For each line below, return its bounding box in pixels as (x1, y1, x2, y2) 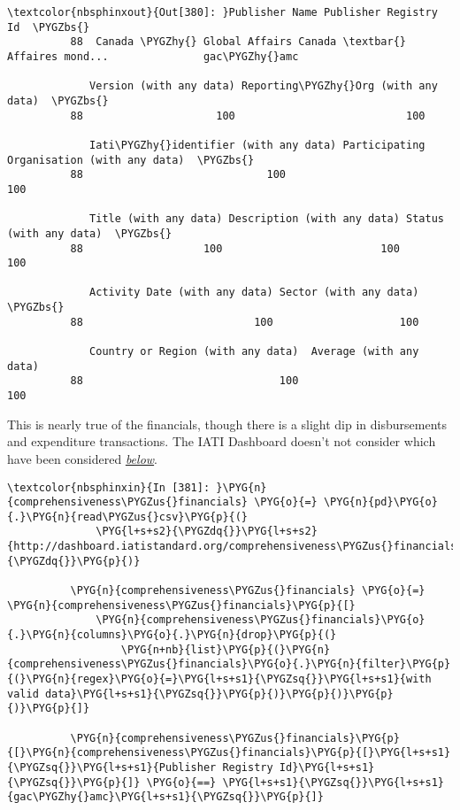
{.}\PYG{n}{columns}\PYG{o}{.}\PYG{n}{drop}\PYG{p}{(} (7, 629, 337, 642)
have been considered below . (7, 449, 157, 467)
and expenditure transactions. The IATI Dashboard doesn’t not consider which (7, 432, 436, 451)
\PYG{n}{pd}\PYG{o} (323, 496, 438, 509)
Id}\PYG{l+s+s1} (279, 760, 375, 774)
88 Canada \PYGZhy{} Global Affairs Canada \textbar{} (70, 35, 407, 49)
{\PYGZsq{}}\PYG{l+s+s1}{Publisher (7, 760, 217, 774)
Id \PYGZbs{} (7, 20, 90, 34)
